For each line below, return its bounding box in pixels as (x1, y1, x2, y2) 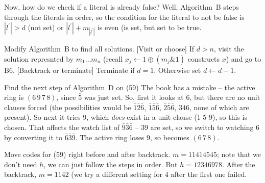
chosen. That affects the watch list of (4, 121, 120, 132)
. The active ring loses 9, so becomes (75, 132, 189, 142)
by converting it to (4, 132, 62, 142)
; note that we (217, 149, 261, 160)
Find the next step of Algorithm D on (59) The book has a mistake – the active (4, 82, 255, 92)
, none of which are (189, 101, 249, 112)
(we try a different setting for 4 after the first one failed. (71, 169, 247, 179)
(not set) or (28, 22, 64, 33)
